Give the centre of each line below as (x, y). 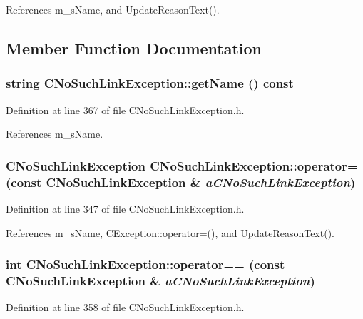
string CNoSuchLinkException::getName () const (150, 83)
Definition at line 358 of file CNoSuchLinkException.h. (125, 307)
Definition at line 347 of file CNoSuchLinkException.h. (125, 208)
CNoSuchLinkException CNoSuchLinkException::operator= (182, 165)
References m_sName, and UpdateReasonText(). (113, 9)
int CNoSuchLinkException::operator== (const (145, 264)
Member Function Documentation (134, 47)
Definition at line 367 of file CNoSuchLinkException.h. (125, 110)
